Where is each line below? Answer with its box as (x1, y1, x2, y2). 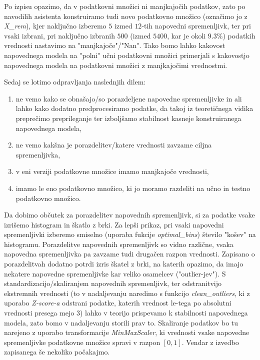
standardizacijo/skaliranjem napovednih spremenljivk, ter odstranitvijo (4, 278, 221, 288)
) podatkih (222, 30, 255, 40)
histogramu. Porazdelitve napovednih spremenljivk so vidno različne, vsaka (4, 238, 233, 249)
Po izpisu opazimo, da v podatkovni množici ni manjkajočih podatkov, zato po (4, 1, 245, 11)
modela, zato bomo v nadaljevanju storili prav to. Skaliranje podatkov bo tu (4, 317, 238, 327)
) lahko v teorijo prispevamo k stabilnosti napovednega (79, 307, 248, 318)
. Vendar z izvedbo (181, 336, 239, 347)
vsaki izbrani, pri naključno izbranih (4, 30, 115, 40)
